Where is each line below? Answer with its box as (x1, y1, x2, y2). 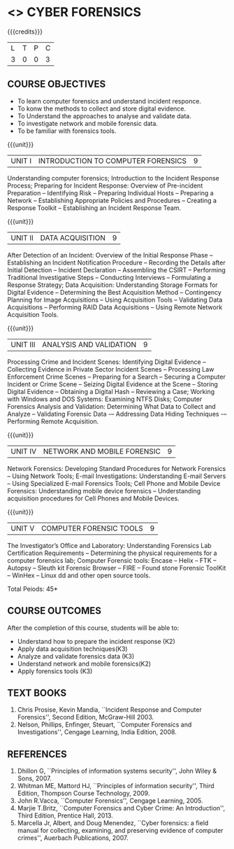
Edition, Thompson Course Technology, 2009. (17, 789, 150, 798)
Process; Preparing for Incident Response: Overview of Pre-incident (7, 181, 203, 190)
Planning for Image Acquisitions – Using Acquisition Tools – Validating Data (7, 295, 223, 304)
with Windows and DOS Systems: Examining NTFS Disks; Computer (7, 395, 203, 403)
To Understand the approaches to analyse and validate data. (17, 111, 192, 120)
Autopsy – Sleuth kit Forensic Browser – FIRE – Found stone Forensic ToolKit (7, 563, 226, 572)
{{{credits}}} (7, 27, 43, 36)
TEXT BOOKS (7, 687, 67, 699)
